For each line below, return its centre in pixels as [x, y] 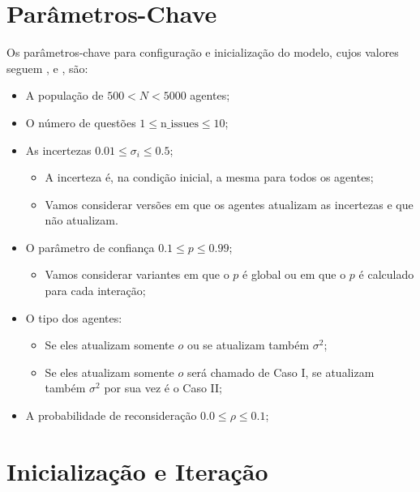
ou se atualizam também [248, 345]
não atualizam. [81, 220]
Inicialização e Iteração [137, 471]
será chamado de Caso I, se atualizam [281, 372]
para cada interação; [95, 291]
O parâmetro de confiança [90, 247]
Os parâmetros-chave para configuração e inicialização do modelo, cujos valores [203, 52]
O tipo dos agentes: [74, 317]
